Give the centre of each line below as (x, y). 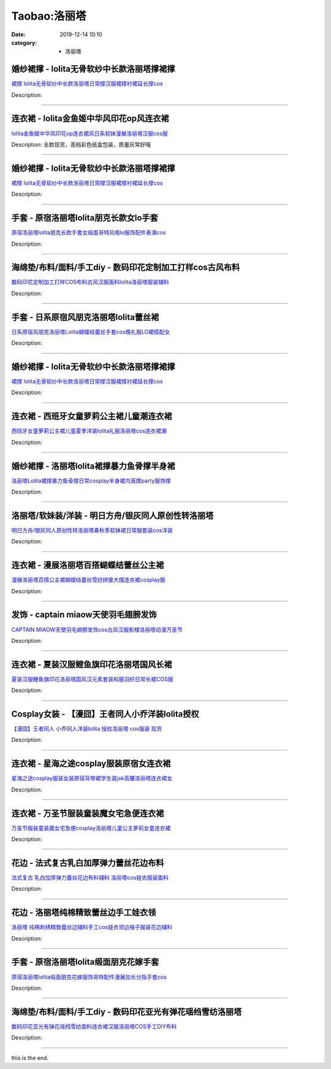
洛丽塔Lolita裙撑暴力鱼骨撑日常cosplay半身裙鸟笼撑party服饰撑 (91, 480)
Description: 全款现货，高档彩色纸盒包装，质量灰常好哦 (81, 144)
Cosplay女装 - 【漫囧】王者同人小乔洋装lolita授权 (105, 714)
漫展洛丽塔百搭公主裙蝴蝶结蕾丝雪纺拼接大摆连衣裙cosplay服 (88, 580)
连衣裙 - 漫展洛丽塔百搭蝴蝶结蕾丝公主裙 (88, 565)
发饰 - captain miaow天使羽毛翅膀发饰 (84, 615)
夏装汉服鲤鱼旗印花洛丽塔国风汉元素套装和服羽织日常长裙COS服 (92, 679)
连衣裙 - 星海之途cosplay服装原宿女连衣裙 (91, 764)
